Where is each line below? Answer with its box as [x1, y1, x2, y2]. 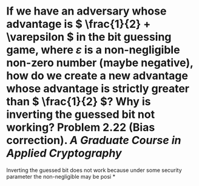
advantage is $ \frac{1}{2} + [6, 17, 151, 31]
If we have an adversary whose [6, 4, 167, 18]
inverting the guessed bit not [6, 108, 155, 122]
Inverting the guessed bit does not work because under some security [6, 166, 182, 174]
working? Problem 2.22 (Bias [6, 120, 155, 134]
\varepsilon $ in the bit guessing [6, 30, 172, 44]
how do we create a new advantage [6, 69, 188, 83]
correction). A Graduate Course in [6, 134, 181, 147]
